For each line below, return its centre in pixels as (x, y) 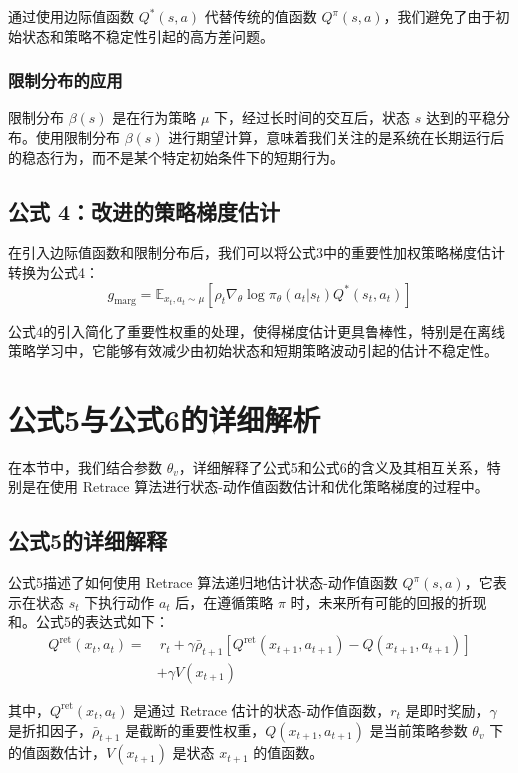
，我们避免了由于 (439, 16)
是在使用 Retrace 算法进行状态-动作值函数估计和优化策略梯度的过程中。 (255, 486)
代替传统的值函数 (260, 16)
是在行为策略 (154, 117)
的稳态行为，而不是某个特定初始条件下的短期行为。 (176, 156)
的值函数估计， (57, 752)
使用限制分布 (77, 137)
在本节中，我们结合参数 (85, 466)
